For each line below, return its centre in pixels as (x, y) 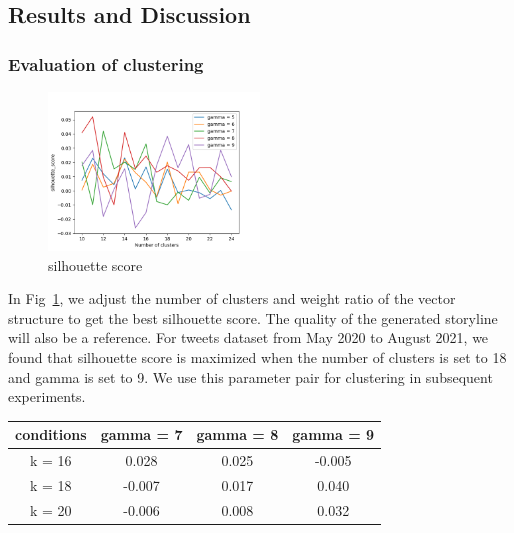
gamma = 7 (141, 434)
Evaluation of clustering (106, 63)
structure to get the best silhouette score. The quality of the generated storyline (253, 317)
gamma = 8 (237, 434)
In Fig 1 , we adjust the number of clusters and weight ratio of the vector (232, 298)
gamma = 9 (333, 434)
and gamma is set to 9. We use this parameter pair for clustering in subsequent (250, 376)
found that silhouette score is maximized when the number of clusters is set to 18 (257, 356)
